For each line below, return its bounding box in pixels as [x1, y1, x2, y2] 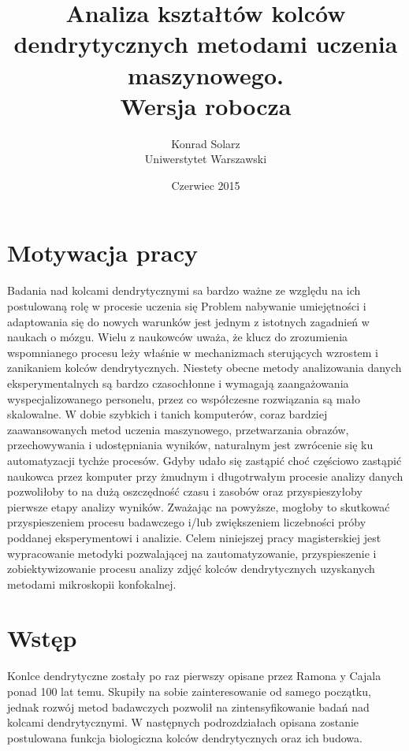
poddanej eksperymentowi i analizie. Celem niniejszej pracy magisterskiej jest [7, 529, 381, 545]
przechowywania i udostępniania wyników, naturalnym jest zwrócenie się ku [7, 437, 374, 453]
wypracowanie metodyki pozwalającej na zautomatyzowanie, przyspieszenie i [7, 545, 377, 561]
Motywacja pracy [7, 236, 198, 269]
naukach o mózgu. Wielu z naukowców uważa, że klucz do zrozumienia [7, 329, 348, 345]
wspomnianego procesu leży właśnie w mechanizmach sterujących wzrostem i [7, 344, 379, 360]
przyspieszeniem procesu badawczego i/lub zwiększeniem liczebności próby [7, 514, 366, 530]
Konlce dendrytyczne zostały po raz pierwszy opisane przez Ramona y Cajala [7, 667, 381, 684]
